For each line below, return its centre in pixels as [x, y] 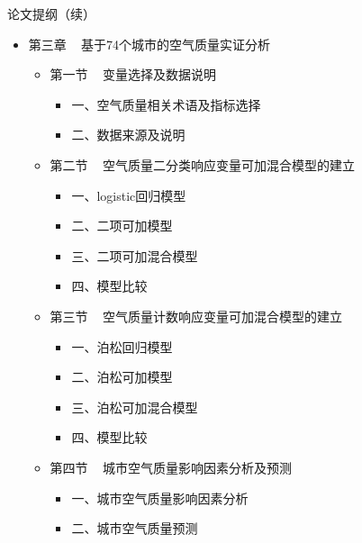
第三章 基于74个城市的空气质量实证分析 [149, 44]
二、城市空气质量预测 [135, 528]
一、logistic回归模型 [129, 195]
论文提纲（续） [51, 14]
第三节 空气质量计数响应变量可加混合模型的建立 [196, 316]
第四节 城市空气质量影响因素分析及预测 [171, 467]
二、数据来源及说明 [128, 135]
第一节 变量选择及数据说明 [133, 74]
